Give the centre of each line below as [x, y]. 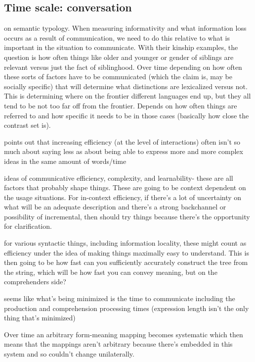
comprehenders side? [35, 282]
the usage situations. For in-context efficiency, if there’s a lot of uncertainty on [123, 197]
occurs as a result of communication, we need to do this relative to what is [117, 37]
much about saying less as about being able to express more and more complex [124, 151]
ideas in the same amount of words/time [65, 161]
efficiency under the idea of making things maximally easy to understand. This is [127, 252]
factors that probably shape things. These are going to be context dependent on [125, 187]
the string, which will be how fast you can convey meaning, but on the [111, 272]
